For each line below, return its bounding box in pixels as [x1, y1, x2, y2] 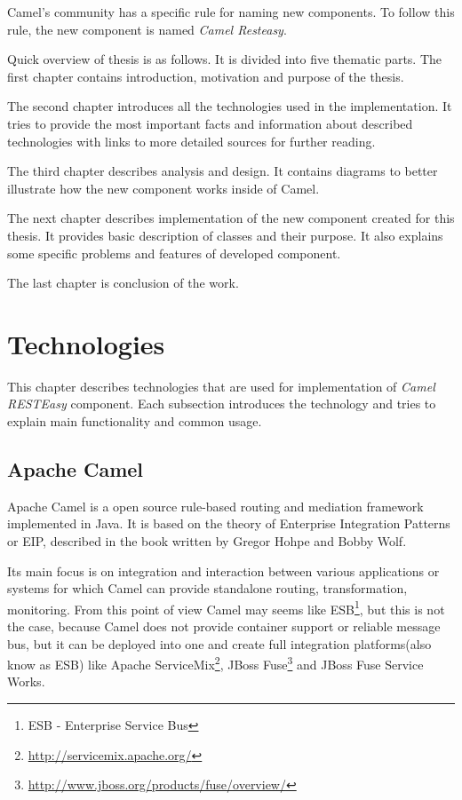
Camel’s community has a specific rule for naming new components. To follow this [7, 3, 455, 20]
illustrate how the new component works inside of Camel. [7, 178, 320, 197]
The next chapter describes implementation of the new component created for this [7, 209, 455, 227]
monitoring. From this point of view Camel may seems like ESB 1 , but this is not [7, 597, 445, 618]
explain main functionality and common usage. [7, 412, 262, 431]
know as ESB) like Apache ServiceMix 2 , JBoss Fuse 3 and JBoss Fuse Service [7, 653, 424, 673]
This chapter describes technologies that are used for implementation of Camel [7, 376, 435, 395]
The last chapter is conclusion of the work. [7, 273, 239, 292]
